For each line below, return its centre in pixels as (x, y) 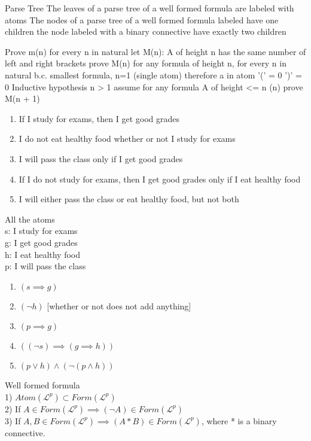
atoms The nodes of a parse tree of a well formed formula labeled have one (142, 19)
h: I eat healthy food (43, 254)
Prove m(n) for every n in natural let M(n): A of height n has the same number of (155, 51)
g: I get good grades (41, 242)
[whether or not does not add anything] (119, 305)
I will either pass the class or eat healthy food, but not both (129, 199)
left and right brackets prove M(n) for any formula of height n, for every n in (146, 63)
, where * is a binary (239, 420)
